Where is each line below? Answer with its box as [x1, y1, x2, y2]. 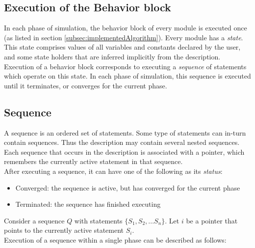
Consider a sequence [4, 215, 65, 225]
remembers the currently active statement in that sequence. [4, 156, 183, 166]
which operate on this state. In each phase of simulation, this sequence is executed [4, 71, 251, 81]
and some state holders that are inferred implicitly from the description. [4, 51, 221, 61]
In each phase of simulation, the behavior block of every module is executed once [4, 23, 247, 33]
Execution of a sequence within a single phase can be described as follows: [4, 234, 227, 245]
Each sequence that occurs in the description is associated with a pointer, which [4, 146, 245, 157]
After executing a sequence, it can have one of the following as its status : [4, 165, 223, 176]
